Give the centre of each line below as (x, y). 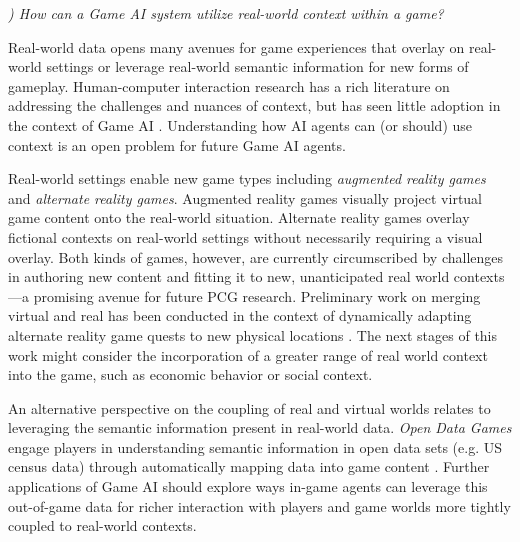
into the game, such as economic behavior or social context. (190, 374)
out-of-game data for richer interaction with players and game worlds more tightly (259, 505)
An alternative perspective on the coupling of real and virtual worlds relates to (249, 407)
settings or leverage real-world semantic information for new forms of (257, 66)
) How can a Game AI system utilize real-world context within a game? (226, 13)
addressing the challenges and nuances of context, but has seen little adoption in (254, 105)
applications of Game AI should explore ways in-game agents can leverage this (248, 486)
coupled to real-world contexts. (102, 525)
